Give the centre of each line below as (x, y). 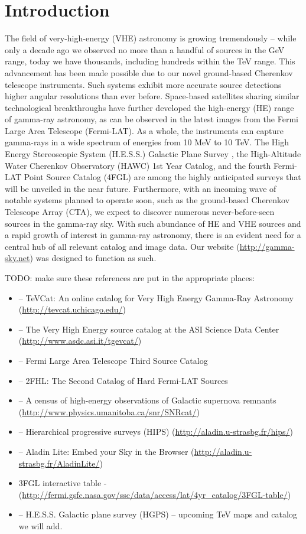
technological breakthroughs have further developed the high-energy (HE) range (149, 107)
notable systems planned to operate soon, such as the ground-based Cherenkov (147, 200)
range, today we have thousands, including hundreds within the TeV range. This (150, 61)
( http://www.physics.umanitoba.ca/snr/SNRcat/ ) (109, 411)
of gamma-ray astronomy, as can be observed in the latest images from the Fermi (152, 119)
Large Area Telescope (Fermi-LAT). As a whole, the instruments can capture (144, 130)
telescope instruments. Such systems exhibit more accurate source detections (143, 84)
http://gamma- (267, 246)
